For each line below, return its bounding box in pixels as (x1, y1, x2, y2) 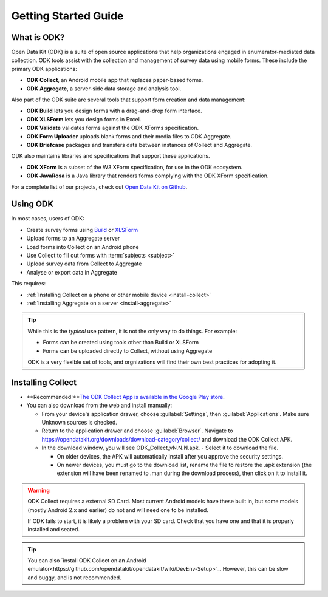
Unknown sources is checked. (41, 418, 118, 426)
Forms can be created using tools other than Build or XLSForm (43, 339, 199, 346)
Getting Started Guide (11, 9, 124, 22)
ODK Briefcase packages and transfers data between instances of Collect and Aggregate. (26, 141, 252, 148)
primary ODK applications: (11, 65, 77, 72)
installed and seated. (27, 526, 80, 533)
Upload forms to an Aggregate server (26, 234, 120, 242)
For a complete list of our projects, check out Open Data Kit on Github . (11, 183, 188, 191)
